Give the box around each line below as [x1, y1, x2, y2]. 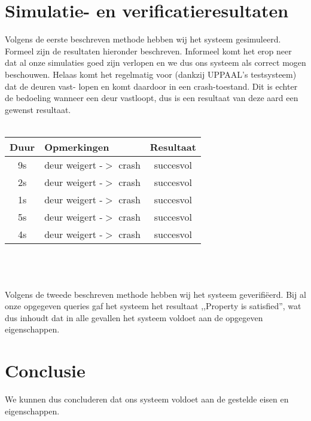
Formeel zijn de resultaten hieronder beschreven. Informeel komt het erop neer [5, 44, 292, 57]
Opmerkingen [44, 139, 109, 154]
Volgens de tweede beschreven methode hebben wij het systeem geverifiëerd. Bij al [5, 288, 306, 300]
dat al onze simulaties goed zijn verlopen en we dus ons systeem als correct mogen [5, 56, 306, 69]
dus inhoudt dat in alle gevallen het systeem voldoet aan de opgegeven [5, 311, 263, 324]
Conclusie [5, 358, 86, 383]
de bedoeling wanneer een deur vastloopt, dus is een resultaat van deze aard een [5, 91, 298, 104]
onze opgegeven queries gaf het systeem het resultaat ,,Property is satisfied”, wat [5, 300, 301, 312]
